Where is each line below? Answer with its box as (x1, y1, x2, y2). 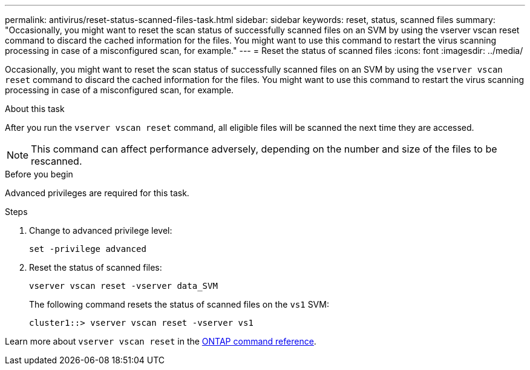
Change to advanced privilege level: (29, 225, 172, 236)
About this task (5, 104, 65, 114)
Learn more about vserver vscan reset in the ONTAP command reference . (5, 336, 316, 346)
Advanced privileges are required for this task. (5, 188, 189, 198)
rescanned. (31, 155, 82, 167)
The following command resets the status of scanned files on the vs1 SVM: (29, 299, 329, 309)
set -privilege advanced (29, 244, 146, 254)
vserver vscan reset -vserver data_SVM (29, 281, 218, 291)
